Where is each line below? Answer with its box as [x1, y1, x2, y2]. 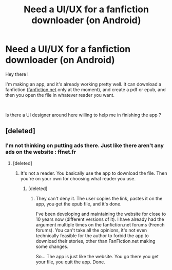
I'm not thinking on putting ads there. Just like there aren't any [5, 142, 164, 149]
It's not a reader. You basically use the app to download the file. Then [20, 170, 167, 176]
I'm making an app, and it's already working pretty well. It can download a [5, 81, 162, 87]
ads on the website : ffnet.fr [5, 149, 76, 156]
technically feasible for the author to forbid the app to [35, 232, 149, 239]
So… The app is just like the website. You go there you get [35, 253, 159, 259]
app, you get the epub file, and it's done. [35, 201, 122, 207]
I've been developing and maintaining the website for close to [35, 211, 166, 217]
